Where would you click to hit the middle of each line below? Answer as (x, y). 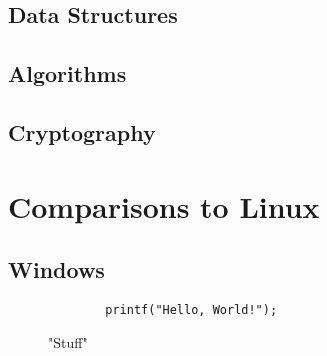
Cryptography (82, 131)
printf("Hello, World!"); (191, 309)
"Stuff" (68, 341)
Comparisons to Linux (164, 205)
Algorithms (67, 73)
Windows (56, 269)
